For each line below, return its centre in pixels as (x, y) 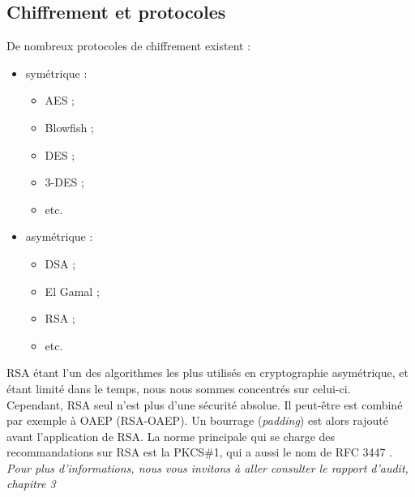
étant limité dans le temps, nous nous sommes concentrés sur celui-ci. (179, 388)
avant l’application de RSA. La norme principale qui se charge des (171, 436)
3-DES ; (64, 182)
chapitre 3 (31, 484)
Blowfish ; (69, 127)
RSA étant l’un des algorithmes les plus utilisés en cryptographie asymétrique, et (207, 373)
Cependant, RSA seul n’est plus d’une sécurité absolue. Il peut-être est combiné (205, 404)
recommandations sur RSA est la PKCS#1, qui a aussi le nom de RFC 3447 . (200, 452)
